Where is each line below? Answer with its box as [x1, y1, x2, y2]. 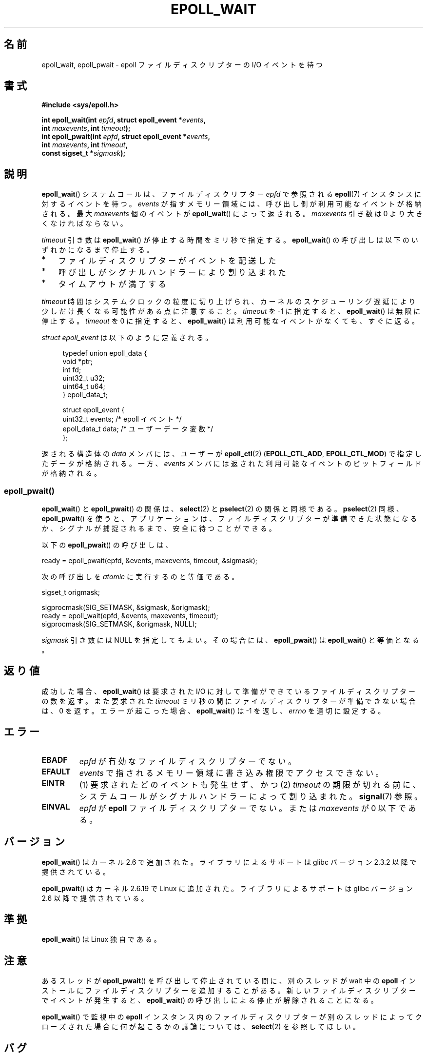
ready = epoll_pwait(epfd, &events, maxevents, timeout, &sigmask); [41, 556, 258, 565]
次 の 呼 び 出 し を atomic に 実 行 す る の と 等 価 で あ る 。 [41, 572, 239, 581]
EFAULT [41, 766, 71, 776]
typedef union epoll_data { [62, 349, 147, 358]
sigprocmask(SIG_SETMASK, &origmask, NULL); [41, 620, 197, 629]
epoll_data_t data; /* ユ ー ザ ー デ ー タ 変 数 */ [62, 425, 213, 433]
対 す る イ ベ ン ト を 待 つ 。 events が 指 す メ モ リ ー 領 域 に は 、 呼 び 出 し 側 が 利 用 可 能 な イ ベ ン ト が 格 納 [41, 200, 422, 208]
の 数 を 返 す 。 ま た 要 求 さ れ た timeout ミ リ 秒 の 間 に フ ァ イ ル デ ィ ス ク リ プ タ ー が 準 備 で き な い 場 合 [41, 696, 416, 705]
